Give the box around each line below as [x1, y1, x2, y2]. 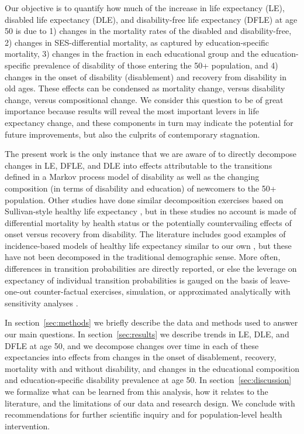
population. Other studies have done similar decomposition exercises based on [5, 193, 284, 206]
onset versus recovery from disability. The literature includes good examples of [5, 228, 286, 240]
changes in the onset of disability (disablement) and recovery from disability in [5, 70, 286, 83]
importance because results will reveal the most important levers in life [5, 105, 259, 117]
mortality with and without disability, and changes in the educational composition [5, 362, 299, 374]
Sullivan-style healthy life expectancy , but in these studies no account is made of [5, 205, 296, 217]
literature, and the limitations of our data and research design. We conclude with [5, 397, 295, 409]
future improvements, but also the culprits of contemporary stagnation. [5, 128, 260, 140]
